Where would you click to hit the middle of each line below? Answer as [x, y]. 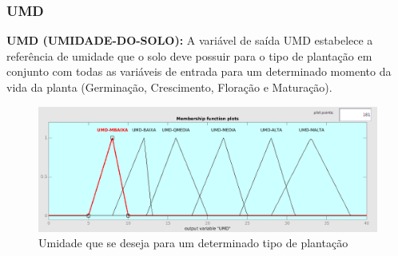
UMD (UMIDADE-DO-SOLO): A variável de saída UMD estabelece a [190, 40]
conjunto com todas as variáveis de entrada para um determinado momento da [199, 71]
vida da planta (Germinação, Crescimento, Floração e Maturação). [169, 87]
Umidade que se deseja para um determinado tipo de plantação [193, 243]
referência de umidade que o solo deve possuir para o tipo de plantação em [189, 55]
